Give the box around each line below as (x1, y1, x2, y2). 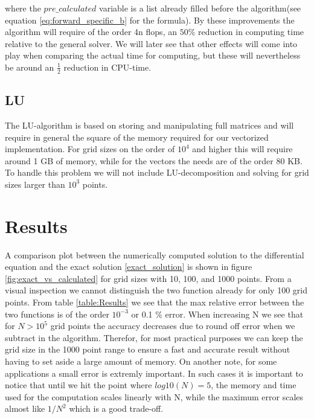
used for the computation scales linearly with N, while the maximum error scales (5, 390, 304, 403)
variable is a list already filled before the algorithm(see (99, 2, 301, 14)
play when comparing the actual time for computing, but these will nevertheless (5, 49, 301, 62)
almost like (5, 402, 45, 415)
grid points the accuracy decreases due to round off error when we (50, 319, 295, 332)
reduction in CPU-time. (63, 60, 152, 73)
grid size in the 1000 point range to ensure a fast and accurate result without (5, 343, 290, 356)
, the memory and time (211, 379, 296, 391)
